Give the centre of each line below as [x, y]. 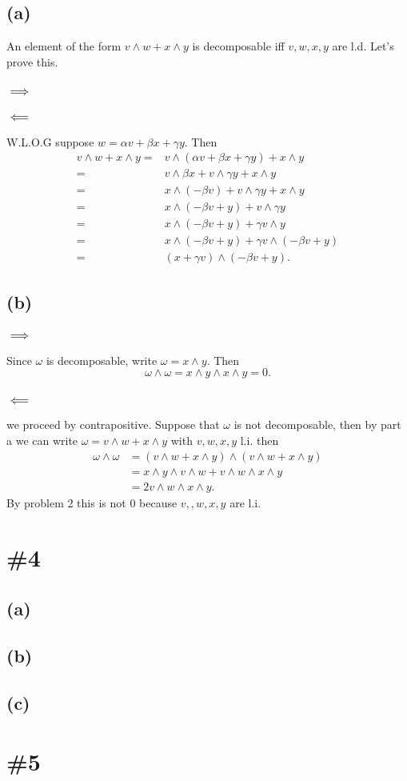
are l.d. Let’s [363, 46]
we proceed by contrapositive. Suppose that [113, 425]
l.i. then [259, 440]
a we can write [42, 440]
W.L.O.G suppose [50, 141]
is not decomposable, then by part [317, 425]
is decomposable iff [238, 46]
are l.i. [245, 502]
